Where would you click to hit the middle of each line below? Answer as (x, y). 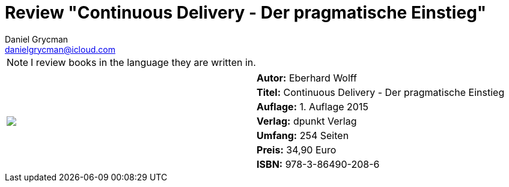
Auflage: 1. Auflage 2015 (312, 106)
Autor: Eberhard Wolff (307, 78)
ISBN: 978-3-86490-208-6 (318, 164)
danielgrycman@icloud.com (60, 49)
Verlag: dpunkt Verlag (307, 121)
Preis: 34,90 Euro (297, 150)
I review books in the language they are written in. (143, 62)
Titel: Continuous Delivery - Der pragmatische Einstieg (381, 92)
